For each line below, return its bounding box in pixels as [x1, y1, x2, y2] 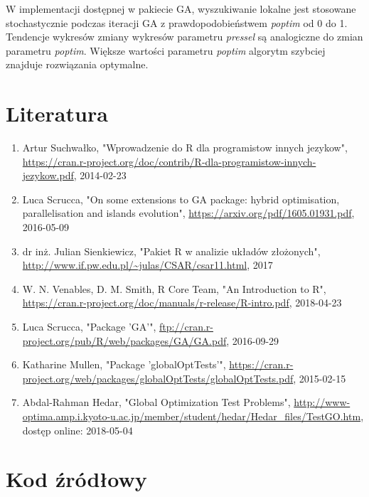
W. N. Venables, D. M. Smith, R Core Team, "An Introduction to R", [22, 281, 326, 296]
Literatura [6, 99, 108, 128]
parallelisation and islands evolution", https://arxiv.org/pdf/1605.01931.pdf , [22, 205, 355, 220]
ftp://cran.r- [159, 319, 213, 334]
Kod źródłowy [6, 464, 147, 493]
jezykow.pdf [22, 168, 74, 183]
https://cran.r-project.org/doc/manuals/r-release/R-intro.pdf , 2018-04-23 [22, 295, 342, 310]
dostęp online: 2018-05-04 [22, 422, 133, 437]
